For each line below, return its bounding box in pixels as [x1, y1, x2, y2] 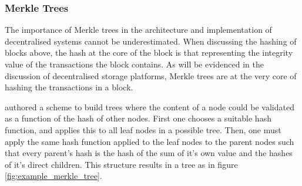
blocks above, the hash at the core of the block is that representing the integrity [5, 46, 293, 59]
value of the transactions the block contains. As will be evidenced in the [5, 58, 264, 70]
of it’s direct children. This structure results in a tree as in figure [5, 158, 238, 170]
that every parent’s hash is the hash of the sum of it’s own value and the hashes [5, 147, 293, 159]
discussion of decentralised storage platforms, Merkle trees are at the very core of [5, 69, 297, 82]
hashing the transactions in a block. [5, 81, 133, 93]
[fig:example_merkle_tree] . [5, 170, 102, 182]
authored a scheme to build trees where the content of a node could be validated [5, 100, 294, 113]
